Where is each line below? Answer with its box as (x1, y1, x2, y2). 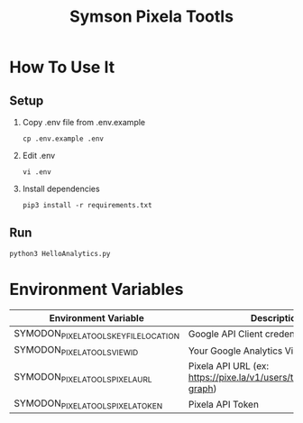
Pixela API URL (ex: (188, 360, 270, 372)
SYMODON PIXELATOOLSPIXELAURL (14, 370, 152, 384)
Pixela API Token (188, 398, 260, 410)
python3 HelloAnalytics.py (9, 249, 111, 258)
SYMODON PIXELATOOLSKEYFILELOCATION (14, 326, 180, 341)
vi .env (22, 168, 51, 177)
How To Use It (9, 57, 115, 78)
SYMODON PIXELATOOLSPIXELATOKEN (14, 397, 163, 411)
